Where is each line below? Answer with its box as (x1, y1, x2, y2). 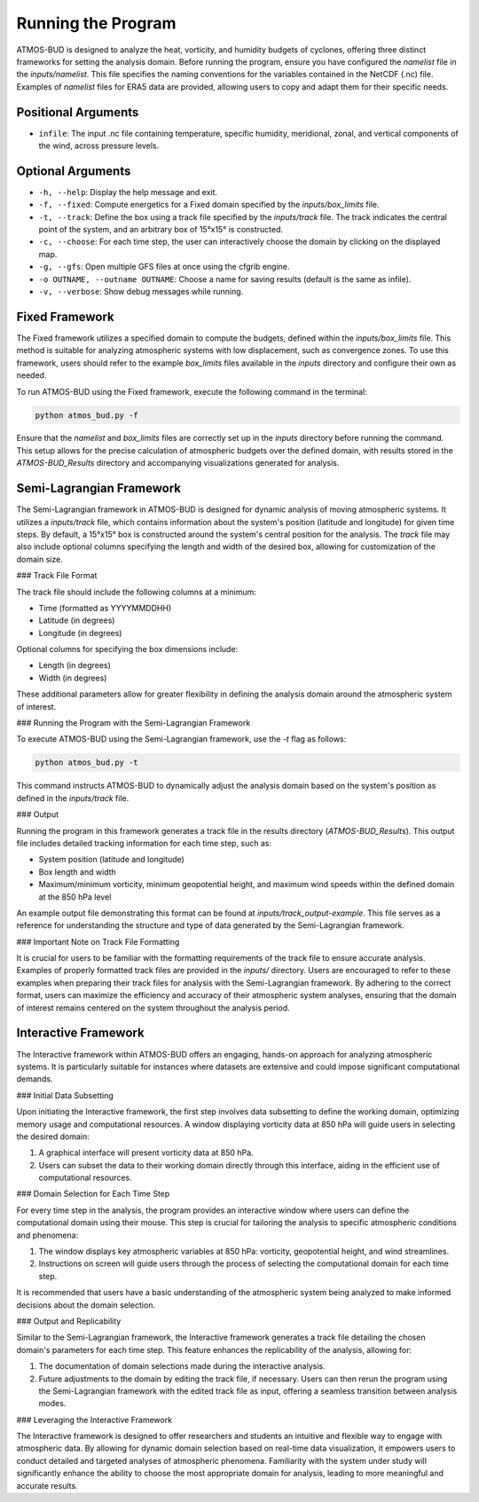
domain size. (16, 554, 64, 564)
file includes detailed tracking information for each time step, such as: (16, 838, 272, 848)
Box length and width (38, 866, 117, 877)
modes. (38, 1398, 67, 1409)
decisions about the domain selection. (16, 1300, 155, 1310)
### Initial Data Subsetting (16, 1089, 114, 1100)
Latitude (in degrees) (38, 615, 115, 625)
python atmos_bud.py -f (35, 410, 139, 421)
